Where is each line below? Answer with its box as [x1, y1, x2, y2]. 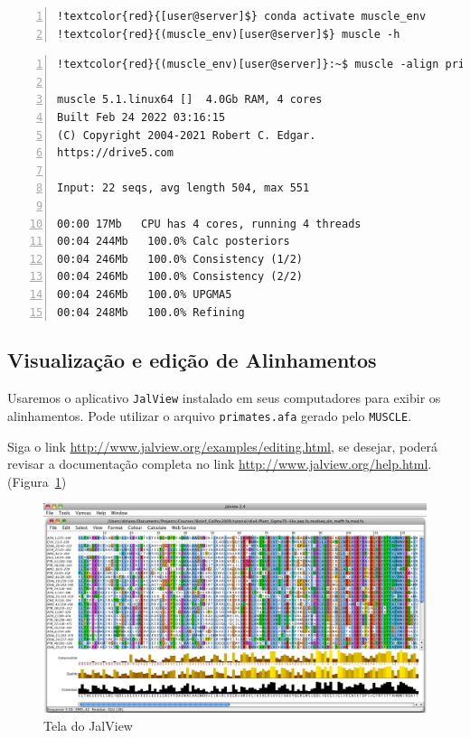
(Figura [7, 472, 49, 490]
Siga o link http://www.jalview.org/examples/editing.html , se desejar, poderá [7, 436, 438, 455]
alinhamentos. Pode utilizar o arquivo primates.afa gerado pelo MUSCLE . [7, 406, 412, 425]
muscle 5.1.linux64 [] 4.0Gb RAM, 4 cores [57, 93, 323, 107]
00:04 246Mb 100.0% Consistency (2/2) [57, 270, 304, 284]
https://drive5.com [57, 146, 174, 160]
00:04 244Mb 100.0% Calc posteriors [57, 235, 290, 248]
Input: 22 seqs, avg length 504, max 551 [57, 182, 310, 195]
